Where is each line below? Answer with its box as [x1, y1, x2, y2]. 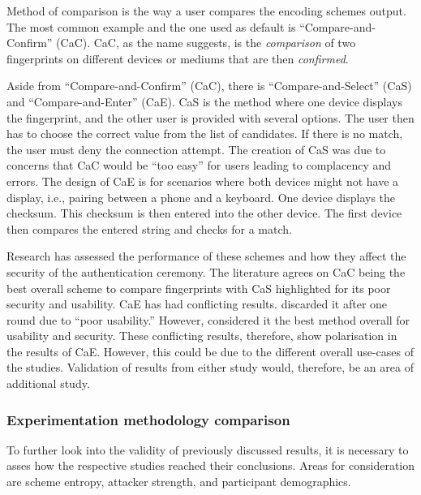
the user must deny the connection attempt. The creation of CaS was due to [6, 140, 386, 157]
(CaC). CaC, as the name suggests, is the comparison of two [56, 34, 356, 51]
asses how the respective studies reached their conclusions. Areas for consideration [6, 457, 415, 474]
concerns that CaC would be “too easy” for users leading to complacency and [6, 157, 392, 174]
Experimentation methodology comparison [6, 409, 290, 429]
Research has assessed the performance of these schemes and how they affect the [6, 247, 406, 265]
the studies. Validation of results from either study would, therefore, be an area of [6, 359, 414, 376]
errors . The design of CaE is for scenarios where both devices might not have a [6, 172, 399, 189]
